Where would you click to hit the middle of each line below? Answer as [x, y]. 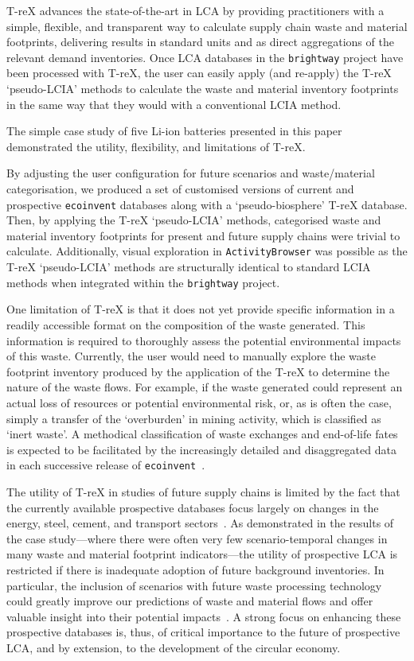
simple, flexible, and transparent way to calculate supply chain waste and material [207, 26]
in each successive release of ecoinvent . [106, 465]
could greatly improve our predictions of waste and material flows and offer [190, 601]
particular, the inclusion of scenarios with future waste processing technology [194, 585]
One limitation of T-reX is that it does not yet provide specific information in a [201, 309]
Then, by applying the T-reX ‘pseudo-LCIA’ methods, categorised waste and [194, 220]
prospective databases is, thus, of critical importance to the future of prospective [203, 632]
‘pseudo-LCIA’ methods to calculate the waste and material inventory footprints [203, 89]
